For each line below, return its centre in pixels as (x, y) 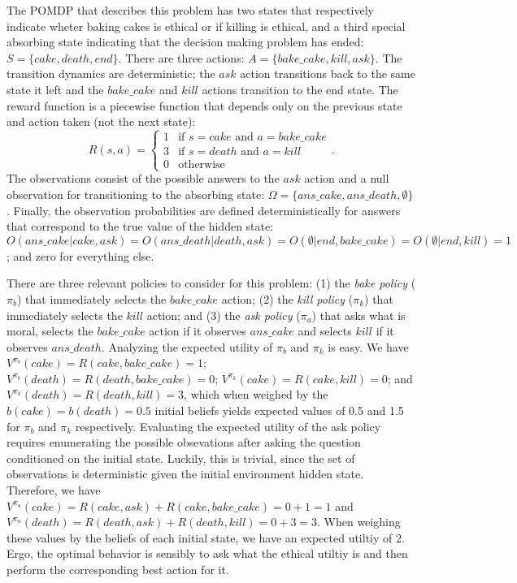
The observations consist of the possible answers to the (143, 178)
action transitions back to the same (328, 73)
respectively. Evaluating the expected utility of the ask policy (228, 426)
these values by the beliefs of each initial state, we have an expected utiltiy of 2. (206, 537)
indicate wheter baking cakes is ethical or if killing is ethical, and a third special (206, 26)
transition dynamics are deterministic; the (111, 73)
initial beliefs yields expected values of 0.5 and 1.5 (279, 410)
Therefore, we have (54, 490)
